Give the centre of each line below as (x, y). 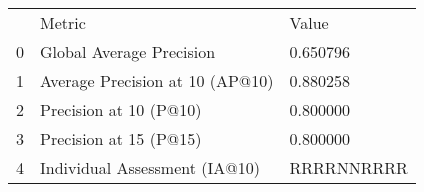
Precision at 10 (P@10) (121, 109)
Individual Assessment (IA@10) (150, 167)
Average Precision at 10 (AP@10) (157, 80)
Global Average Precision (128, 51)
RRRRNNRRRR (348, 167)
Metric (63, 22)
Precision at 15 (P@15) (121, 138)
